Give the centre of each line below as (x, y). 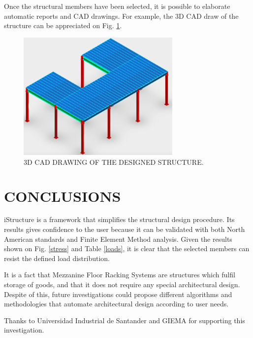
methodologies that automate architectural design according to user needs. (116, 304)
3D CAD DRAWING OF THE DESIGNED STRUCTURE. (114, 162)
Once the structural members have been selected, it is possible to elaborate (117, 6)
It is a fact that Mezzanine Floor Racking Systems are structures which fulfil (120, 275)
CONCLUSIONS (63, 196)
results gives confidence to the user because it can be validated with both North (125, 229)
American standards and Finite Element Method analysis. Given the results (118, 239)
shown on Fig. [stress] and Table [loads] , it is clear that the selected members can (127, 248)
